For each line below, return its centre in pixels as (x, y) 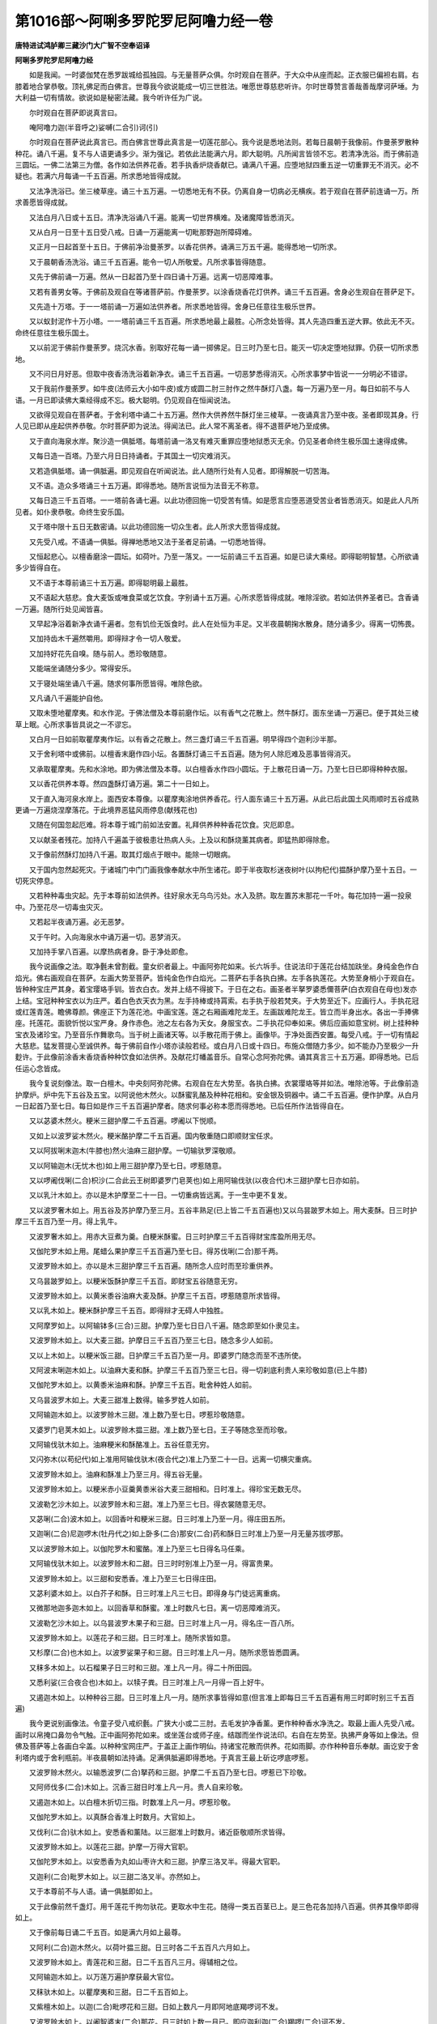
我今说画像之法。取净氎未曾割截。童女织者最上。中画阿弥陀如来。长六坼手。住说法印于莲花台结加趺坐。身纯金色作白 (224, 967)
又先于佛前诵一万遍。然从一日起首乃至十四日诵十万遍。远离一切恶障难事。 (153, 277)
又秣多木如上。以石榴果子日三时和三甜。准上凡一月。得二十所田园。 (142, 1667)
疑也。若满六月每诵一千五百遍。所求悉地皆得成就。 (100, 176)
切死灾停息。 (36, 880)
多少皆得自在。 (40, 568)
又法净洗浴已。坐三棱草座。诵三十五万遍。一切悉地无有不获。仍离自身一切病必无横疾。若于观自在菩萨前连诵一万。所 (224, 191)
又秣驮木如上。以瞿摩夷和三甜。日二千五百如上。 (110, 1992)
